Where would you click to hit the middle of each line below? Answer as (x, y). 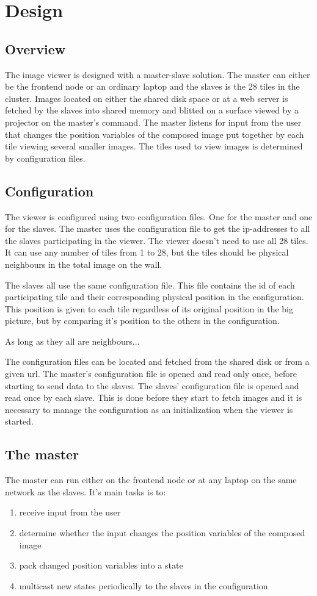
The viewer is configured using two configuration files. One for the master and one (159, 216)
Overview (35, 48)
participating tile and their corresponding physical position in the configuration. (155, 297)
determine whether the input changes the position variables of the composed (162, 533)
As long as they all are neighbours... (72, 341)
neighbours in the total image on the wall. (84, 264)
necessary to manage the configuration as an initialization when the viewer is (149, 409)
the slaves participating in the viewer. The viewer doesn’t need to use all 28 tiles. (157, 240)
